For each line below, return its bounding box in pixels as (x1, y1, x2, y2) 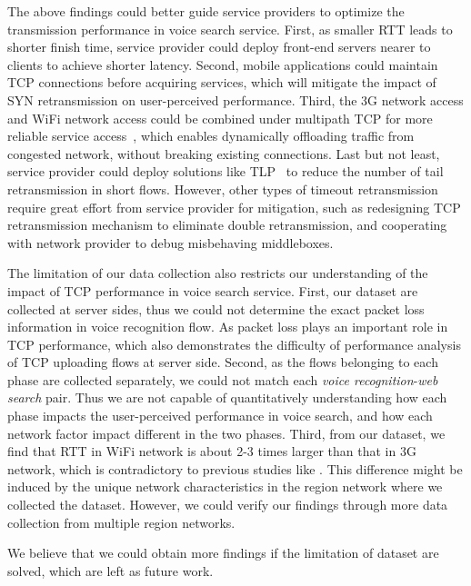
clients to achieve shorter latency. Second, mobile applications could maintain (7, 55, 438, 74)
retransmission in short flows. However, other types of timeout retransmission (7, 179, 438, 198)
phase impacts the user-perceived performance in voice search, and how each (7, 406, 433, 425)
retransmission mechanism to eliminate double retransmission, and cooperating (7, 215, 447, 234)
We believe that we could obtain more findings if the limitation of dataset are (7, 543, 439, 562)
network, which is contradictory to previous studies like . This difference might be (7, 459, 463, 478)
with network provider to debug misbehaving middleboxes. (7, 233, 334, 252)
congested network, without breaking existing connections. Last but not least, (7, 144, 440, 163)
